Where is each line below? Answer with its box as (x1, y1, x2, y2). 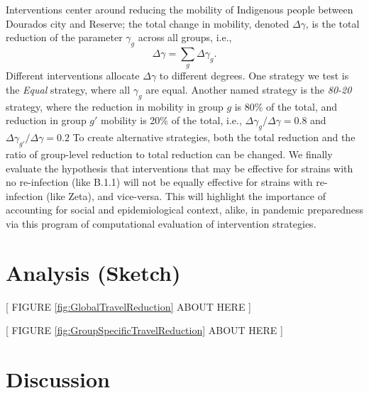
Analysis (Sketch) (6, 258, 181, 287)
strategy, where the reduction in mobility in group (6, 99, 224, 114)
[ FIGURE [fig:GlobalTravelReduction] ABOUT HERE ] (6, 299, 252, 314)
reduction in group (6, 113, 87, 128)
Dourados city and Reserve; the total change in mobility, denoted (6, 16, 290, 31)
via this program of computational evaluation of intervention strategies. (6, 216, 316, 231)
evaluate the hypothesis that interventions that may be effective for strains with (6, 160, 353, 175)
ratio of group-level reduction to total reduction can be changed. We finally (6, 146, 333, 161)
